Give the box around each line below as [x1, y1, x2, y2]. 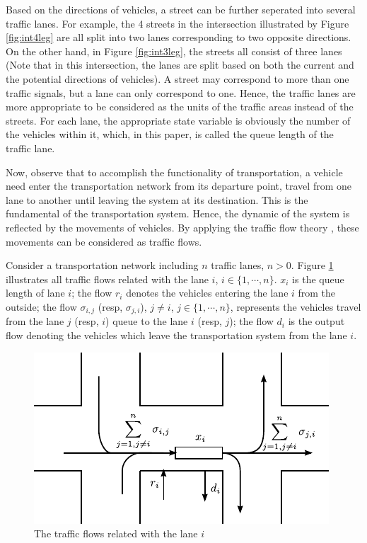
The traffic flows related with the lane [34, 526, 198, 541]
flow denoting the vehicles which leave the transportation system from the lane [6, 327, 347, 342]
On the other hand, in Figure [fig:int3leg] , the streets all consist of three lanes [6, 43, 342, 58]
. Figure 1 [291, 258, 334, 273]
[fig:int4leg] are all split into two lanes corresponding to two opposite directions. [6, 30, 351, 45]
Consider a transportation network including [6, 258, 199, 273]
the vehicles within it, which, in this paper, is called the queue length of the [6, 127, 334, 142]
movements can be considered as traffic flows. [6, 234, 202, 248]
